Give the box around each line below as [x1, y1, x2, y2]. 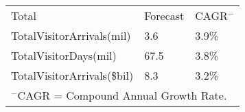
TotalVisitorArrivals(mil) [11, 27, 131, 43]
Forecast [144, 8, 185, 23]
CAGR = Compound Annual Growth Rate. [17, 87, 227, 103]
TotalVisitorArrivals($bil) [11, 67, 134, 83]
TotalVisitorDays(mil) [11, 47, 117, 63]
